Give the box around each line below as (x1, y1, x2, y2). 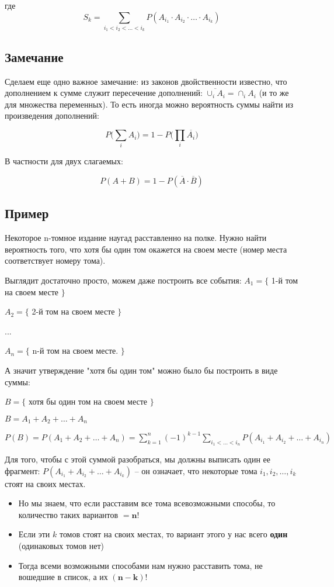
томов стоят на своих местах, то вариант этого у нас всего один (59, 528, 288, 540)
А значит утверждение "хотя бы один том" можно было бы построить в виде (5, 364, 278, 376)
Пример (5, 204, 49, 222)
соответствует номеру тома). (5, 254, 106, 267)
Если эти (18, 528, 50, 540)
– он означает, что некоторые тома (134, 464, 258, 476)
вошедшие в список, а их (18, 571, 108, 583)
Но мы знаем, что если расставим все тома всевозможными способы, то (18, 497, 276, 509)
